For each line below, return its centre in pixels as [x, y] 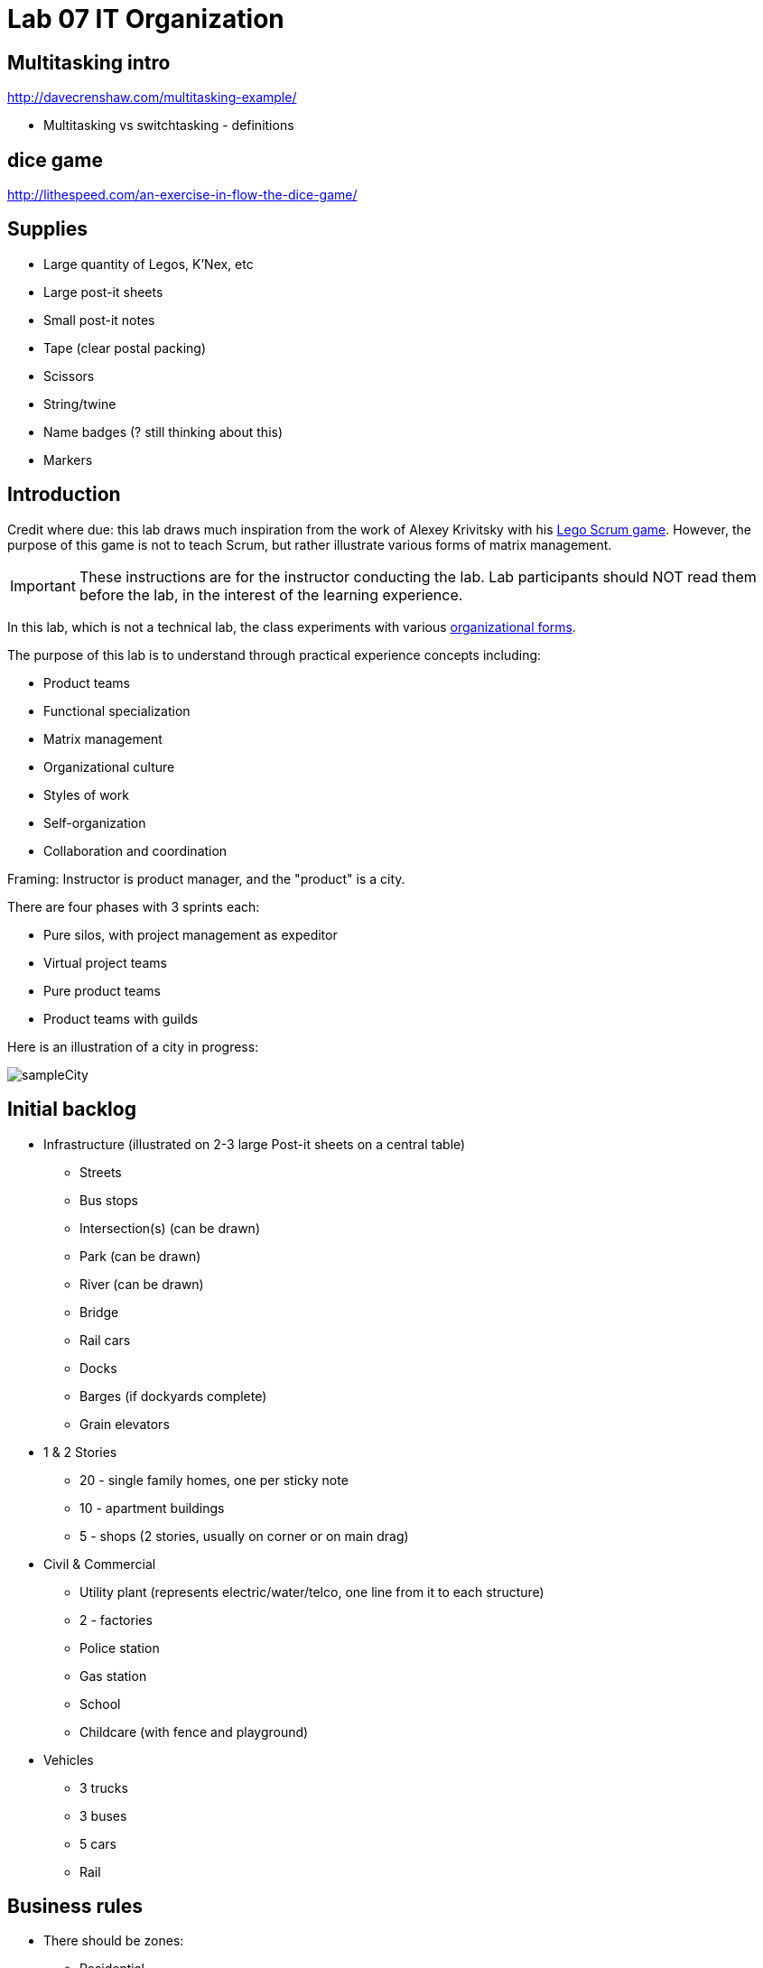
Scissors [69, 376]
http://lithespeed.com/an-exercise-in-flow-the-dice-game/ [182, 195]
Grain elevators [125, 1424]
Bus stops [109, 1200]
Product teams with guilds [121, 1018]
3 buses [103, 1815]
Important [43, 585]
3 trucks [104, 1787]
